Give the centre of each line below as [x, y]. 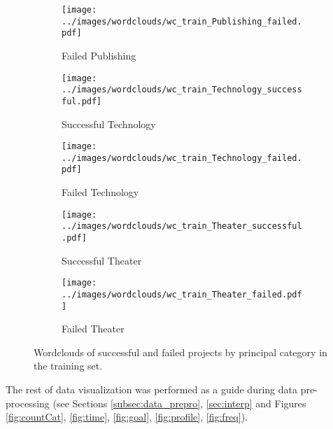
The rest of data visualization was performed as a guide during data [151, 389]
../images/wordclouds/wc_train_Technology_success [182, 90]
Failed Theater [93, 329]
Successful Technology [109, 124]
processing [28, 403]
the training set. [68, 366]
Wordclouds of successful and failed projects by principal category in [180, 352]
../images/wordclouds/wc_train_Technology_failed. [182, 158]
